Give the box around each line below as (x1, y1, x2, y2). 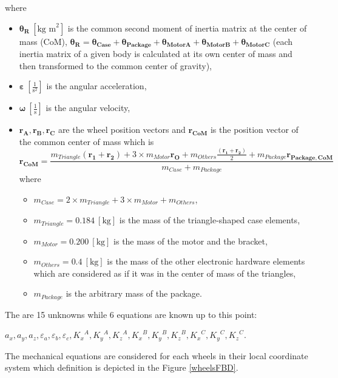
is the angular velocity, (46, 101, 130, 114)
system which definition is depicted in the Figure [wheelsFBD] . (5, 361, 238, 374)
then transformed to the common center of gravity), (19, 59, 212, 72)
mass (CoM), (19, 35, 67, 47)
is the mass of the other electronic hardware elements (107, 255, 305, 268)
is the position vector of (210, 123, 299, 136)
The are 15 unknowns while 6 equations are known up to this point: (5, 308, 257, 320)
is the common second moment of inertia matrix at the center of (67, 21, 307, 34)
